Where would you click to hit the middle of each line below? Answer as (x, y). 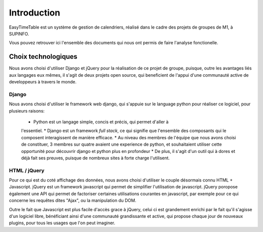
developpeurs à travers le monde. (43, 82)
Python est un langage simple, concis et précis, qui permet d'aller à (101, 122)
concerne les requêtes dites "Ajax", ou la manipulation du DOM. (73, 200)
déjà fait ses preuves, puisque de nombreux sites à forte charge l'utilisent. (95, 158)
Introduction (35, 13)
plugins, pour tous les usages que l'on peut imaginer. (62, 223)
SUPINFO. (19, 33)
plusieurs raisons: (27, 111)
